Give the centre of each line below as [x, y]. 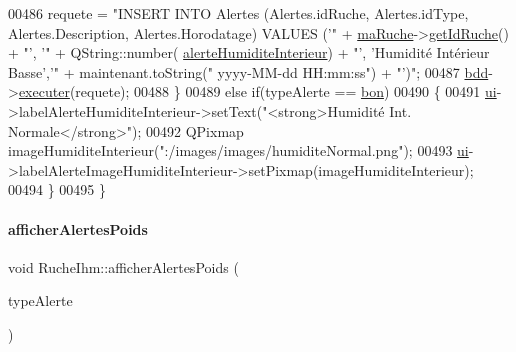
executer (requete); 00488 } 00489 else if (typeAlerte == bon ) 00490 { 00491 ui [257, 91]
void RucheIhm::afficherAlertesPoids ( [123, 266]
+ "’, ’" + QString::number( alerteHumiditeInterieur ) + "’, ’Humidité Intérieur [249, 52]
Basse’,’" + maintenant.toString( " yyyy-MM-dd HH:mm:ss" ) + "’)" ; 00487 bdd [248, 71]
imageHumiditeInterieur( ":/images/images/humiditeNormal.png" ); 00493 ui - [241, 150]
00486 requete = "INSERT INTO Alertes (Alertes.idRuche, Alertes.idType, [238, 13]
